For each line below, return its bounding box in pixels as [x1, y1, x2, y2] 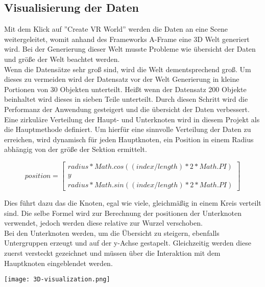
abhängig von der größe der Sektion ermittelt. [4, 144, 147, 154]
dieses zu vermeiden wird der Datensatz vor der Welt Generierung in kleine [4, 74, 239, 84]
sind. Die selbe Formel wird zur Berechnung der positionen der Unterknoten [4, 207, 242, 218]
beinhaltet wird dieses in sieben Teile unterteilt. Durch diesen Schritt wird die [4, 94, 248, 104]
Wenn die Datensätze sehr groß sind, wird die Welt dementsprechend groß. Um [4, 63, 251, 74]
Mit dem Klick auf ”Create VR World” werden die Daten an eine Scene [4, 24, 228, 34]
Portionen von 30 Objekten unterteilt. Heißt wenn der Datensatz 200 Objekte [4, 83, 247, 94]
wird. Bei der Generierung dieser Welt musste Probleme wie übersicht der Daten [4, 43, 256, 54]
